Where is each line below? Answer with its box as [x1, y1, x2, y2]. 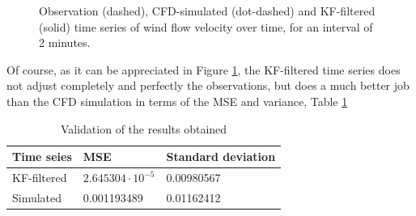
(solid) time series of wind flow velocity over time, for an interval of [39, 18, 373, 35]
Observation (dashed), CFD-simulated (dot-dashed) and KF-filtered [39, 2, 376, 19]
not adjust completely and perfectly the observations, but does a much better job [6, 77, 410, 94]
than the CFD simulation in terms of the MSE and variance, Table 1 [6, 92, 348, 109]
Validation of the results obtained [60, 120, 227, 137]
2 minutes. [39, 34, 91, 51]
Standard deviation [166, 148, 276, 165]
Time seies [12, 148, 72, 165]
